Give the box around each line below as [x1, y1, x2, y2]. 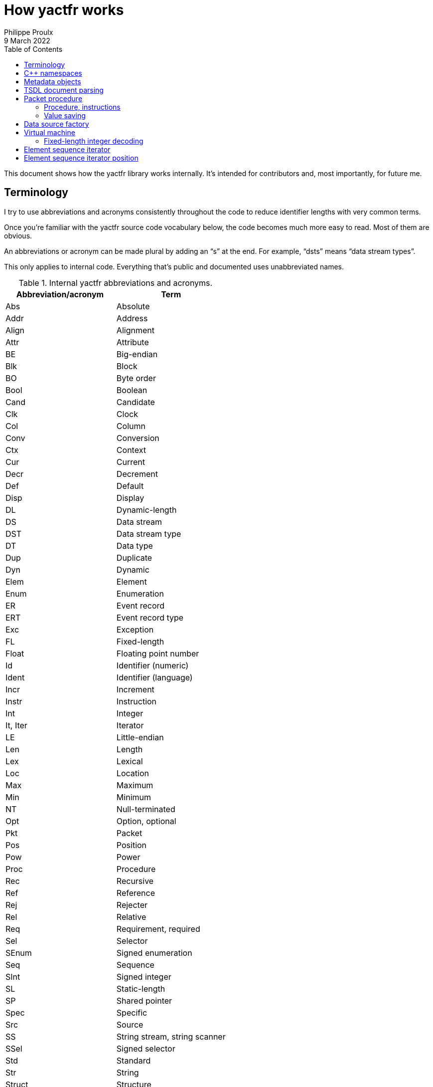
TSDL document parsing [24, 85, 104, 94]
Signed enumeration [116, 947, 192, 958]
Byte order [116, 373, 156, 383]
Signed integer [116, 971, 171, 982]
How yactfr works [4, 1, 124, 18]
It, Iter [5, 720, 27, 730]
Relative [116, 911, 146, 922]
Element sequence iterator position [24, 153, 139, 162]
